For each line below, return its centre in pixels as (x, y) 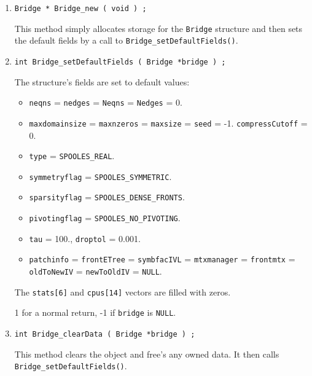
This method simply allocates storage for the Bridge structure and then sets (158, 28)
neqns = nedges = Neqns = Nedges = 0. (106, 102)
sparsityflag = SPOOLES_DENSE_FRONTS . (107, 197)
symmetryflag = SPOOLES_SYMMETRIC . (100, 176)
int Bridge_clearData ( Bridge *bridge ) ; (105, 335)
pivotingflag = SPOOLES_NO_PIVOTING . (105, 218)
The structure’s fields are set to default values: (102, 81)
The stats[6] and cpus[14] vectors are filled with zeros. (123, 292)
